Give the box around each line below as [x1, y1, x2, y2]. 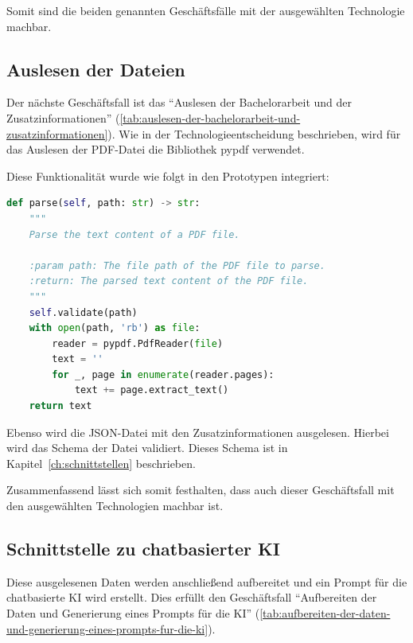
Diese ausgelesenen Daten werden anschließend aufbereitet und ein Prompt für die [6, 573, 407, 590]
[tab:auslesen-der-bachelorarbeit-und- [119, 109, 301, 126]
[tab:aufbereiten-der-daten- [259, 605, 391, 622]
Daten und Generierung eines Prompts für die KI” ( [6, 605, 260, 622]
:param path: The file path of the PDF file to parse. [29, 259, 325, 271]
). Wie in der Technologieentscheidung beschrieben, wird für [107, 125, 401, 142]
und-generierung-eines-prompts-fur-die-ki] [6, 620, 208, 637]
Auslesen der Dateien [6, 57, 185, 81]
